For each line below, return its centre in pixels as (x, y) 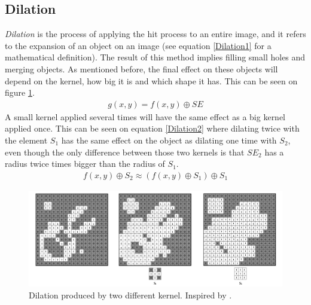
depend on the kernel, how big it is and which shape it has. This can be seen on (151, 80)
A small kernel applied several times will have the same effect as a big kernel (145, 116)
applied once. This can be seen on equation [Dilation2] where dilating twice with (152, 128)
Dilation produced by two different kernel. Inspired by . (130, 295)
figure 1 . (20, 92)
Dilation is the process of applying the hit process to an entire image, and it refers (155, 34)
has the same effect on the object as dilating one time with (169, 140)
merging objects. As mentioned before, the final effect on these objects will (141, 68)
